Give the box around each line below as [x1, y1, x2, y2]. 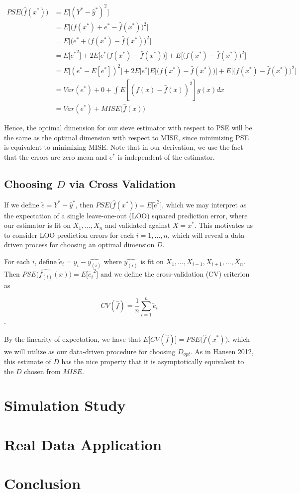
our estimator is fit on [4, 220, 71, 230]
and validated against [105, 220, 171, 230]
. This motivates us [194, 220, 253, 230]
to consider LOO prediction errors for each [4, 229, 134, 240]
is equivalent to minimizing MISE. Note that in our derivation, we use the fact [4, 142, 243, 152]
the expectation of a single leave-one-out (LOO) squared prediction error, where [4, 210, 248, 220]
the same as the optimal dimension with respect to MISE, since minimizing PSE [4, 132, 249, 142]
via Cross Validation [69, 176, 176, 191]
